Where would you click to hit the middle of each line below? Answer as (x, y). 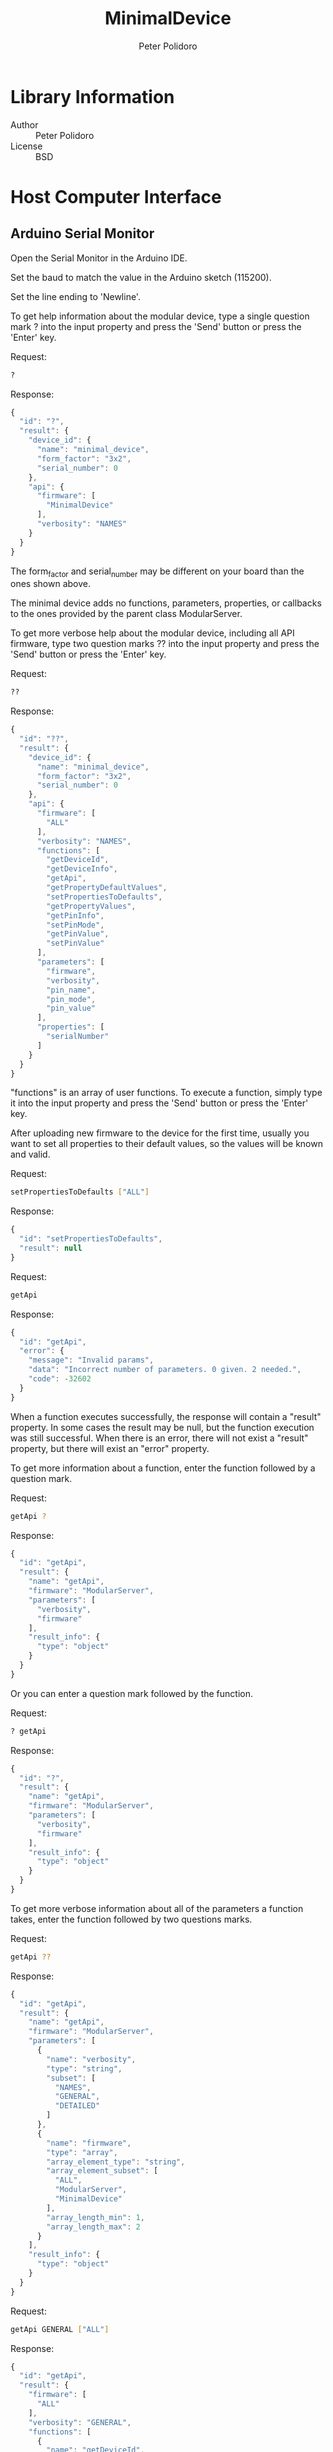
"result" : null (51, 1248)
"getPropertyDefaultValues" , (107, 888)
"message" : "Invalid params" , (91, 1360)
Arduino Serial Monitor (82, 233)
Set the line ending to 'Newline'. (75, 296)
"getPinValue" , (78, 934)
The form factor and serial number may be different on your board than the (157, 572)
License (26, 146)
